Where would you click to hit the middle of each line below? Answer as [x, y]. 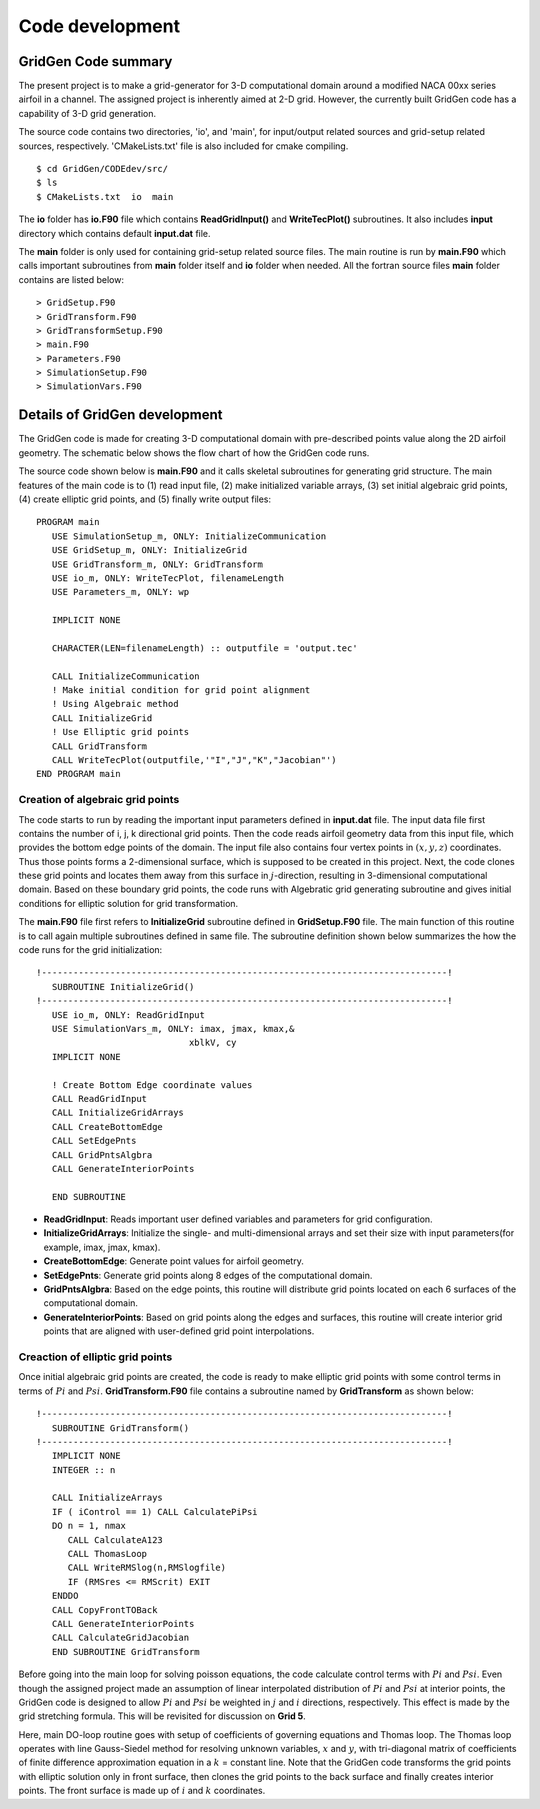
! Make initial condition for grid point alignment [181, 690]
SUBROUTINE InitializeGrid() [123, 986]
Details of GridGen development [120, 415]
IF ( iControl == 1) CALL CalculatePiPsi [155, 1511]
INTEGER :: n [83, 1469]
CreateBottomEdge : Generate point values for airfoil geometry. [173, 1261]
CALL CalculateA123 [115, 1539]
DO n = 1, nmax [89, 1526]
